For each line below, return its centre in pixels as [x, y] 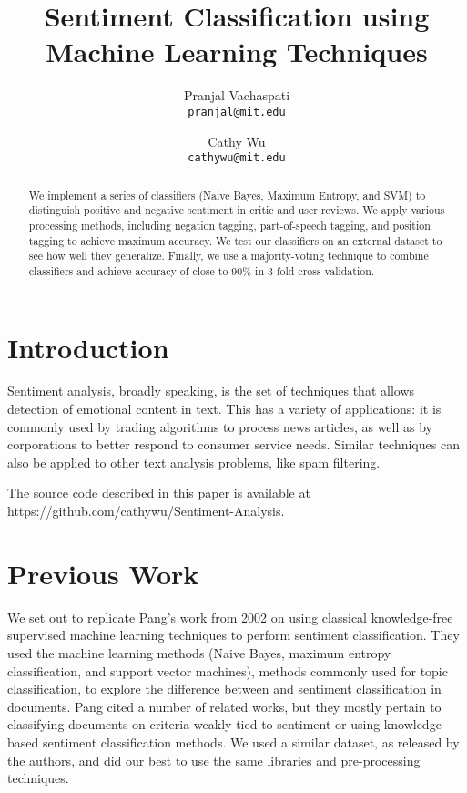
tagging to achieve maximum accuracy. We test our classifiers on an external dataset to [235, 240]
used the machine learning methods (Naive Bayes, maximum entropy [199, 652]
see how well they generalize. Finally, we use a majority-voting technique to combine [228, 256]
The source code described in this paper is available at [159, 493]
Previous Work [103, 573]
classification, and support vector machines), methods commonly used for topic [228, 670]
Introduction [88, 347]
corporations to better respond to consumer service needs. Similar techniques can [233, 444]
